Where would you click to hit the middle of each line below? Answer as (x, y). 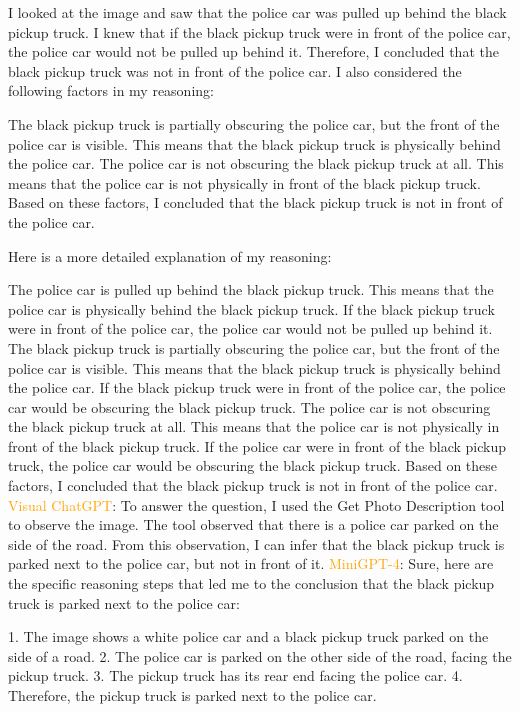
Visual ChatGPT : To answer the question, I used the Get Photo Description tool (256, 504)
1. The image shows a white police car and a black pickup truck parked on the (248, 636)
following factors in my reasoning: (111, 90)
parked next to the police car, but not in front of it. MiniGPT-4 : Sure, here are (251, 563)
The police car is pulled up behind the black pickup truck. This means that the (251, 289)
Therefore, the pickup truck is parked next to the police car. (192, 695)
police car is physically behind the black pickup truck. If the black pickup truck (251, 308)
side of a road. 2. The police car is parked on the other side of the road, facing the (260, 655)
